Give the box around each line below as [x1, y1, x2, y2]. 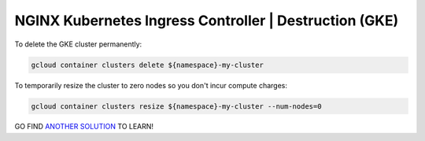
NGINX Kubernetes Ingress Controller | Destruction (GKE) [14, 12, 399, 29]
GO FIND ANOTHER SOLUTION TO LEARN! [14, 122, 153, 132]
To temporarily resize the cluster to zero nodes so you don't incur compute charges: [14, 80, 287, 90]
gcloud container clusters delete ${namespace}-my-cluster [31, 60, 264, 69]
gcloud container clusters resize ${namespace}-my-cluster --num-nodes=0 [31, 102, 322, 110]
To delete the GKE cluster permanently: [14, 39, 142, 49]
